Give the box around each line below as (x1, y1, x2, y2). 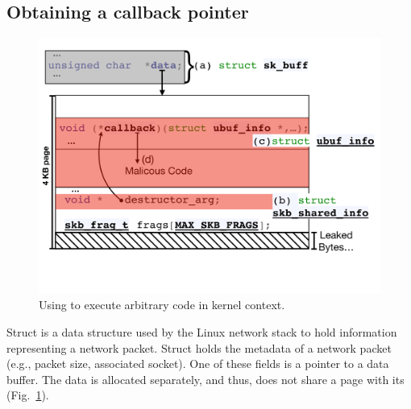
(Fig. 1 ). (6, 386, 49, 403)
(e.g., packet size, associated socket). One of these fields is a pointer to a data (6, 355, 389, 372)
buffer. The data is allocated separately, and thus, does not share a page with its (6, 370, 405, 387)
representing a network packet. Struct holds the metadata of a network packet (6, 339, 392, 356)
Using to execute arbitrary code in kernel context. (39, 296, 285, 313)
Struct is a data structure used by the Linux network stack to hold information (6, 323, 397, 340)
